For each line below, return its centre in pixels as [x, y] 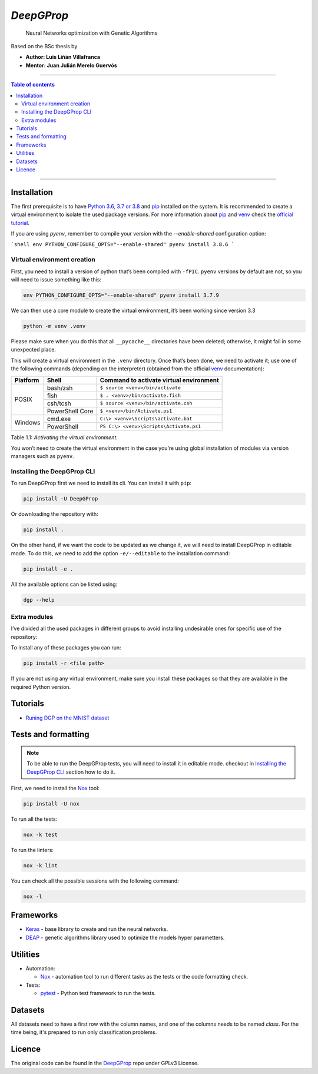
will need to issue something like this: [56, 280]
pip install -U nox [51, 804]
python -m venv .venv [54, 326]
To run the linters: [32, 850]
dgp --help [39, 600]
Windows [27, 423]
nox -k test [41, 835]
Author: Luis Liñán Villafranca [63, 57]
